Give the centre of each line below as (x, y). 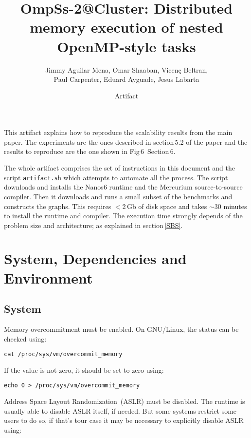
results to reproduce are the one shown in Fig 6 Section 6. (90, 151)
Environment (48, 277)
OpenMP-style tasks (126, 46)
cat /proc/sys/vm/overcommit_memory (63, 354)
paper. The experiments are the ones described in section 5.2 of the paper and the (126, 142)
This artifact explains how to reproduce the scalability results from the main (118, 132)
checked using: (25, 338)
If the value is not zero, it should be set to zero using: (84, 370)
